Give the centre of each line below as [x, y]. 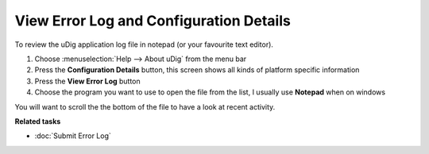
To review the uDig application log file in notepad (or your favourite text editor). [144, 44]
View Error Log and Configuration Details [153, 21]
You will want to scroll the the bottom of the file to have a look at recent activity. [145, 106]
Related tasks [38, 121]
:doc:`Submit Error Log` [73, 136]
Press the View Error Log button [87, 81]
